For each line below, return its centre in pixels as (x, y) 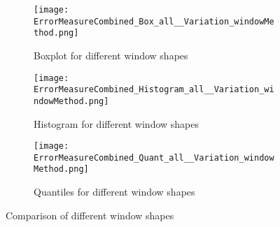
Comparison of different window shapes (90, 215)
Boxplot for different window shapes (111, 55)
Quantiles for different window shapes (114, 192)
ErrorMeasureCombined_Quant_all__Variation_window (154, 158)
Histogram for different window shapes (117, 123)
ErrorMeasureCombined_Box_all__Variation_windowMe (154, 21)
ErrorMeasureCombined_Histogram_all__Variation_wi (154, 90)
